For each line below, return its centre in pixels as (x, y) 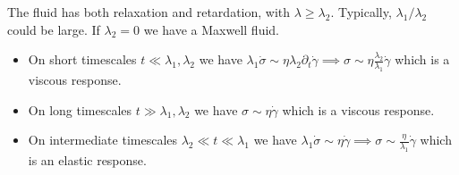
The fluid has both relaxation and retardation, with (149, 12)
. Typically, (361, 12)
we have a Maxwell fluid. (211, 29)
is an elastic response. (87, 159)
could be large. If (54, 29)
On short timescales (82, 59)
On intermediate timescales (103, 140)
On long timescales (80, 109)
